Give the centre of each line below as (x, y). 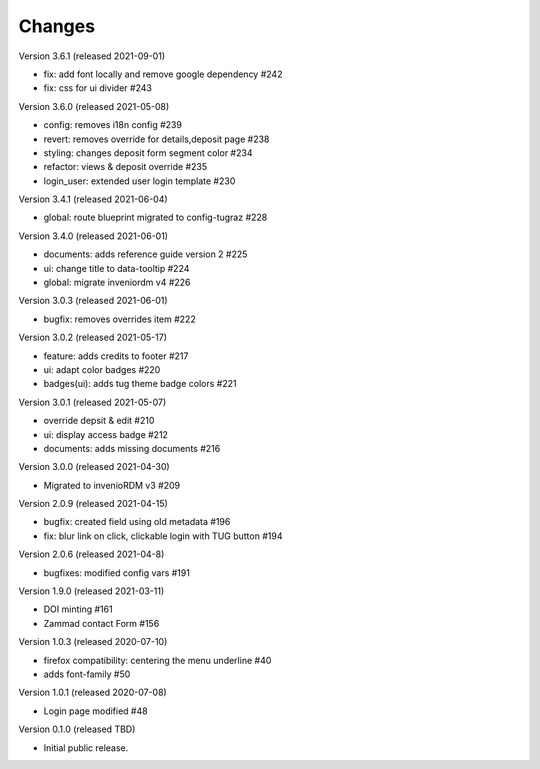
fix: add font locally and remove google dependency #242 (163, 74)
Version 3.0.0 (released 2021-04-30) (94, 467)
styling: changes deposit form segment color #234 (148, 152)
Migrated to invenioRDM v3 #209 (111, 485)
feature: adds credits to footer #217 (116, 356)
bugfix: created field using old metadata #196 (137, 522)
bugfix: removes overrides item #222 (120, 319)
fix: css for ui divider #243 (97, 88)
